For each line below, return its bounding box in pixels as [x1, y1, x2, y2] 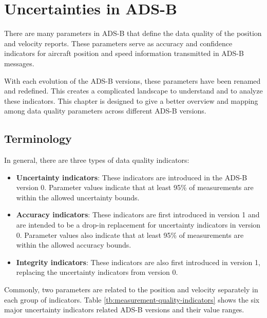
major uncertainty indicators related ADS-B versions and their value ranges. [4, 304, 244, 315]
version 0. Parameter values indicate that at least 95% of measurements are [16, 182, 254, 193]
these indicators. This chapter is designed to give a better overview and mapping [4, 95, 258, 106]
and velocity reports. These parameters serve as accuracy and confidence [4, 38, 233, 48]
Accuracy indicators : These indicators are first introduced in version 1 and [16, 209, 260, 220]
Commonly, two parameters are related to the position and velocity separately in [4, 284, 258, 295]
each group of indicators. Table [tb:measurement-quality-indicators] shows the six [4, 294, 260, 305]
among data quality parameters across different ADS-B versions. [4, 105, 206, 116]
